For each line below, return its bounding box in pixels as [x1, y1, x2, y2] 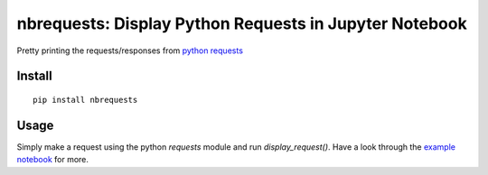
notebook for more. [16, 154, 89, 165]
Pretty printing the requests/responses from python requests [16, 45, 244, 56]
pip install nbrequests [33, 95, 138, 105]
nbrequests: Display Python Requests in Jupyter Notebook [16, 14, 467, 33]
